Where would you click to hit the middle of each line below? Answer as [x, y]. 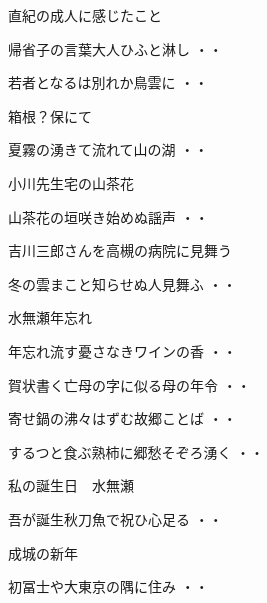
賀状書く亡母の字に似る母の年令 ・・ [129, 384]
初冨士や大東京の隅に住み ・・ [108, 586]
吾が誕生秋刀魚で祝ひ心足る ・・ [115, 518]
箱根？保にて [50, 115]
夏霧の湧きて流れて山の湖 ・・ [108, 149]
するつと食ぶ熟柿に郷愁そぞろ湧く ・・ [136, 451]
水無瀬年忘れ [50, 317]
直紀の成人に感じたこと [85, 15]
